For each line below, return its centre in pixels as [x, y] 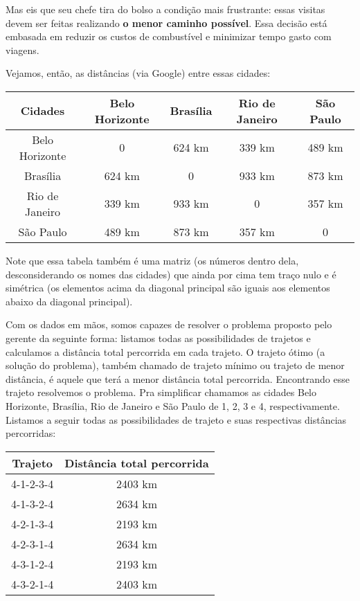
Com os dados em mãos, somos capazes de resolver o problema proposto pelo [169, 324]
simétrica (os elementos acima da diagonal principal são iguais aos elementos [168, 288]
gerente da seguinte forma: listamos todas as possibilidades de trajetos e [158, 338]
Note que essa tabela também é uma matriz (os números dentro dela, [152, 260]
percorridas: [31, 433]
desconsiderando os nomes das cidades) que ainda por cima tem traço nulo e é [171, 274]
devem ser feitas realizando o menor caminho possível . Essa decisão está [166, 23]
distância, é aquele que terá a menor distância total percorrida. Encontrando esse [178, 378]
